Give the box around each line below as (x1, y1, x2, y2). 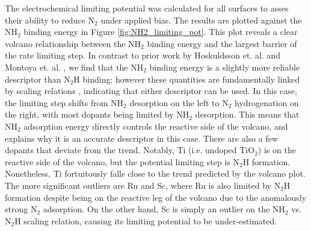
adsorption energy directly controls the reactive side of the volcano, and (23, 119, 288, 132)
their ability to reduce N (5, 13, 95, 26)
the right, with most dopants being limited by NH (5, 108, 189, 121)
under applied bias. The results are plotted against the (100, 13, 302, 26)
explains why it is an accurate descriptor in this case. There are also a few (5, 131, 279, 144)
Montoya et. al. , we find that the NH (5, 60, 144, 73)
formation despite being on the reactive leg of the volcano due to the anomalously (5, 191, 307, 203)
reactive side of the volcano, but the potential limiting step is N (5, 155, 239, 168)
